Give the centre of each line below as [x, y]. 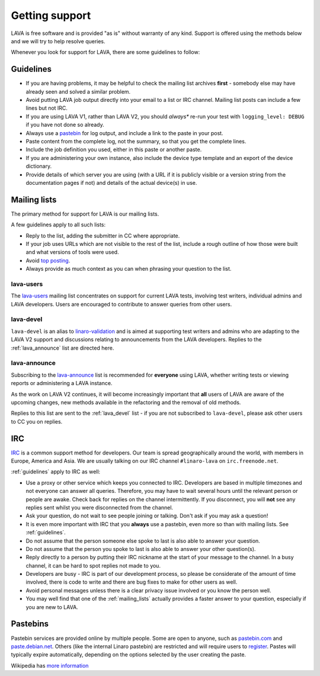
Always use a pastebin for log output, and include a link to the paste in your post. [124, 133]
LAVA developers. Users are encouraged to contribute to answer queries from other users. [121, 304]
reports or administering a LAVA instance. [62, 383]
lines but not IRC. [47, 108]
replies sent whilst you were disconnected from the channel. [100, 507]
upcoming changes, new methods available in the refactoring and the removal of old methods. [126, 402]
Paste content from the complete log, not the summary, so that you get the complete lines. [136, 141]
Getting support [51, 15]
